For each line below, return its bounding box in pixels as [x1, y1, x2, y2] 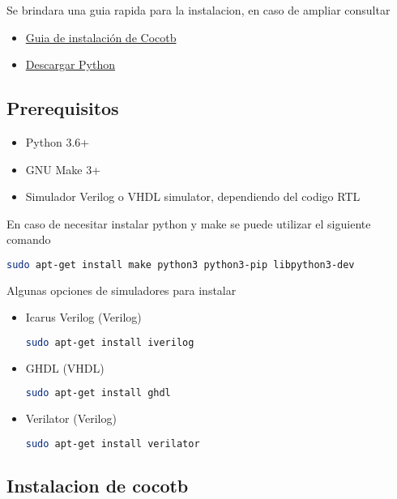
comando [6, 231, 51, 248]
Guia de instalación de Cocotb [25, 28, 177, 45]
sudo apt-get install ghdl [25, 387, 171, 399]
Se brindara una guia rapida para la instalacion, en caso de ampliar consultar [6, 2, 391, 18]
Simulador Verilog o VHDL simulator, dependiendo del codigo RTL [25, 188, 361, 205]
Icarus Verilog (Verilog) [25, 309, 142, 326]
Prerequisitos [6, 96, 119, 121]
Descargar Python [25, 56, 116, 73]
